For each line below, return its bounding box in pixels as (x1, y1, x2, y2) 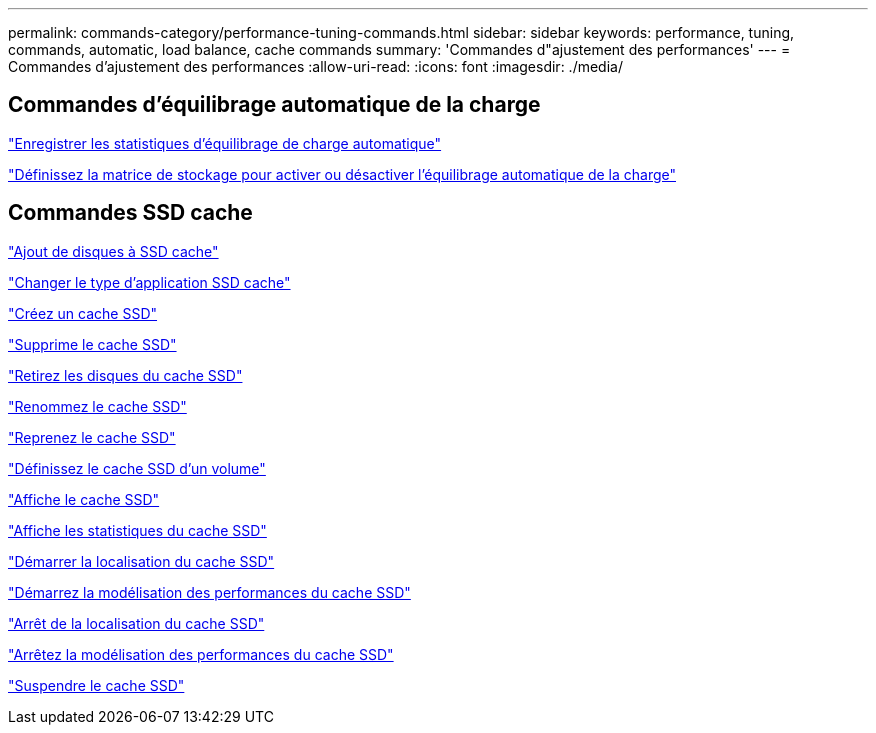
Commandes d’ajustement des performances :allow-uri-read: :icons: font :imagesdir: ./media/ (8, 58, 623, 75)
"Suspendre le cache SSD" (8, 676, 185, 694)
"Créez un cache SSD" (8, 304, 158, 322)
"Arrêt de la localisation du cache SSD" (8, 614, 265, 632)
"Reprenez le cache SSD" (8, 428, 176, 446)
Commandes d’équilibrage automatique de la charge (8, 92, 541, 118)
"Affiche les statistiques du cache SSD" (8, 521, 267, 539)
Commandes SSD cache (8, 200, 253, 226)
